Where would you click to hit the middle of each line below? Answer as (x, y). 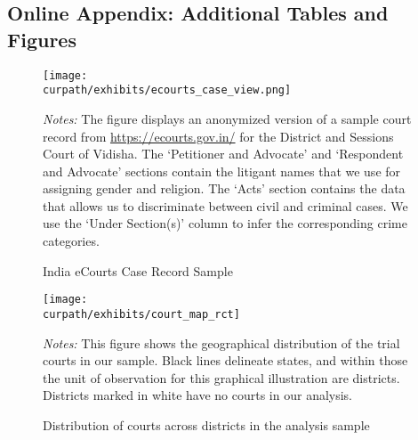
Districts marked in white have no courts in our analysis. (198, 395)
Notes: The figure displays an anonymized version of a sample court (227, 118)
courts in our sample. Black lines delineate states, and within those (225, 360)
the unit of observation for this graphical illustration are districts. (221, 377)
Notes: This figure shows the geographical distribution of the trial (221, 342)
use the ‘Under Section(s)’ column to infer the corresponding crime (225, 223)
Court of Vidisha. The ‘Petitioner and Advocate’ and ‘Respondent (223, 154)
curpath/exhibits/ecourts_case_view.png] (167, 90)
